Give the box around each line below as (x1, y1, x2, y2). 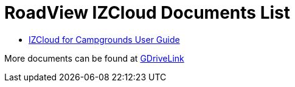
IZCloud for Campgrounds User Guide (29, 34, 180, 45)
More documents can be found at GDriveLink (4, 53, 184, 63)
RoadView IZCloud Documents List (4, 2, 290, 23)
